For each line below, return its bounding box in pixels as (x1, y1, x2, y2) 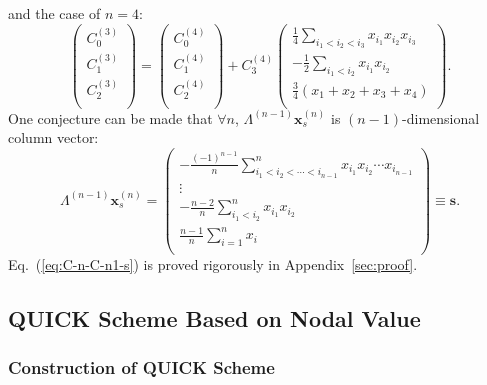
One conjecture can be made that (8, 107, 213, 128)
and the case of (8, 3, 101, 23)
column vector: (8, 127, 99, 148)
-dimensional (402, 107, 480, 128)
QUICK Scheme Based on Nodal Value (8, 303, 421, 334)
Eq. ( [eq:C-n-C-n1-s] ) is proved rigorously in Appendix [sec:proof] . (8, 254, 418, 275)
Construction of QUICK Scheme (8, 355, 275, 380)
